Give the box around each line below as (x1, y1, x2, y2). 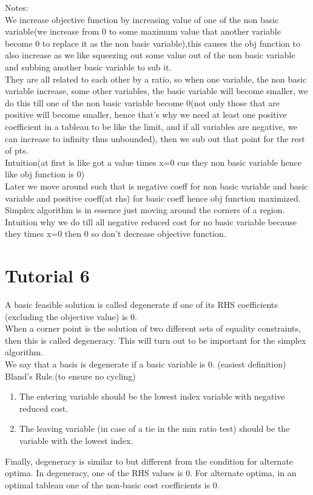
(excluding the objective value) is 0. (5, 310, 137, 323)
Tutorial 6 (5, 263, 90, 288)
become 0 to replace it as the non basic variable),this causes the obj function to (5, 36, 300, 49)
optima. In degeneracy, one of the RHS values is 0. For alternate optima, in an (5, 466, 297, 479)
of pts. (5, 144, 29, 157)
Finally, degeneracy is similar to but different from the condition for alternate (5, 454, 294, 467)
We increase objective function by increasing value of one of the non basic (5, 13, 279, 26)
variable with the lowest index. (19, 434, 133, 446)
